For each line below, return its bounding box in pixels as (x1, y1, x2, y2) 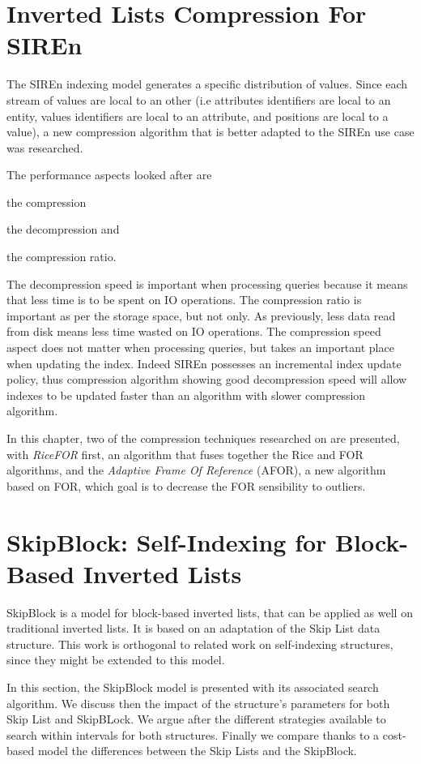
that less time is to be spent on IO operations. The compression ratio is (6, 291, 362, 308)
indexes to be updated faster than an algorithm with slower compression (6, 386, 366, 403)
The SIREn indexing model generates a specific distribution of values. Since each (6, 75, 408, 92)
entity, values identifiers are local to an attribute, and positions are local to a (6, 107, 389, 124)
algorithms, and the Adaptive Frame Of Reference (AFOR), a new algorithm (6, 461, 386, 479)
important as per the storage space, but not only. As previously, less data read (6, 307, 396, 324)
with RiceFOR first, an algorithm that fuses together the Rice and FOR (6, 445, 364, 462)
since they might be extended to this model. (6, 651, 225, 668)
